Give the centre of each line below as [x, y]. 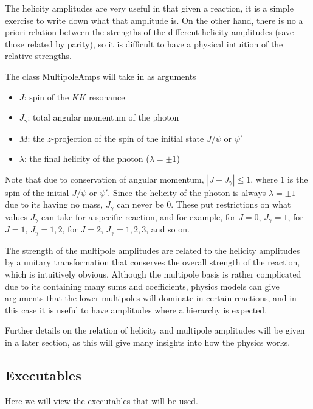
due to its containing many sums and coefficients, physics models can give [142, 286]
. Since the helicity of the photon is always [187, 192]
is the [298, 179]
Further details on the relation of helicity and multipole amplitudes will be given [155, 330]
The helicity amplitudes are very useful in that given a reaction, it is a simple [149, 8]
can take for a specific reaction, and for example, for [138, 216]
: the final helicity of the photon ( [87, 159]
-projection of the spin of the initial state [128, 138]
